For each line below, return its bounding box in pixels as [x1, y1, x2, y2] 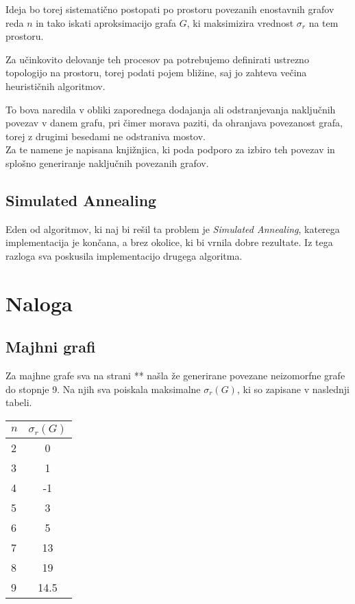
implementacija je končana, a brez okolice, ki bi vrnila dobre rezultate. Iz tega [5, 235, 333, 249]
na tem [308, 15, 339, 30]
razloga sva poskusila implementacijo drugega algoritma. [5, 248, 243, 262]
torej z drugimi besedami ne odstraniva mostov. [5, 128, 206, 143]
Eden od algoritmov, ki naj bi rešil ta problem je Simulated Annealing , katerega [5, 221, 340, 236]
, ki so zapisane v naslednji [236, 381, 350, 396]
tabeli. [5, 395, 32, 410]
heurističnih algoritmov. [5, 78, 106, 93]
